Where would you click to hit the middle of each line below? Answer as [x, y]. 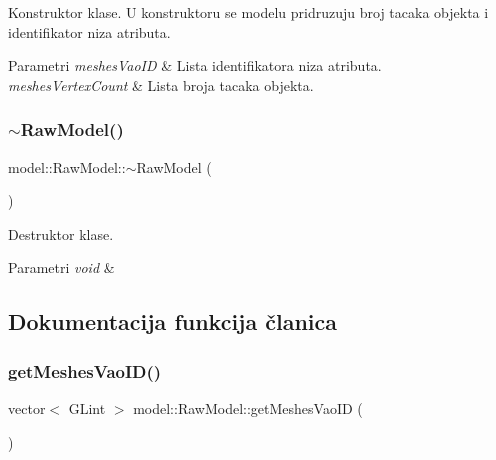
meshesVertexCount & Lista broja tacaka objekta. [161, 84]
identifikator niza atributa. [89, 31]
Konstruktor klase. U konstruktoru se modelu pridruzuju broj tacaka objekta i [248, 12]
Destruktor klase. [61, 233]
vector [27, 407]
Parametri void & [61, 267]
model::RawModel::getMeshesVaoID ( [248, 407]
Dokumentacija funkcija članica [173, 321]
